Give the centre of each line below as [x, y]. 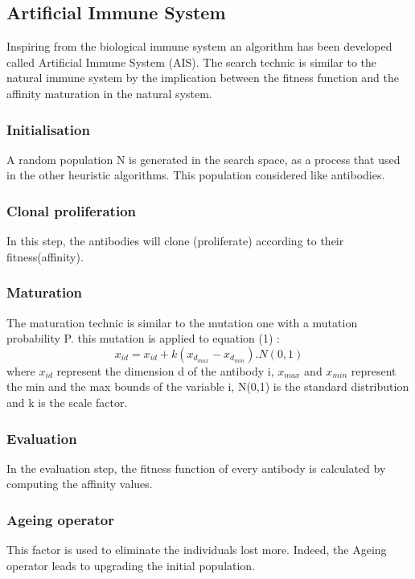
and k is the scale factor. [67, 402]
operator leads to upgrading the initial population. [131, 565]
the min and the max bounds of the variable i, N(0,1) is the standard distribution [208, 386]
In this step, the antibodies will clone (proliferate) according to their [175, 241]
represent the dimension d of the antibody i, [165, 370]
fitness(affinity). [45, 256]
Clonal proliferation [72, 210]
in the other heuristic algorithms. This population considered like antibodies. [196, 175]
